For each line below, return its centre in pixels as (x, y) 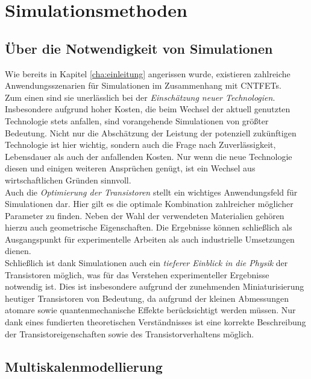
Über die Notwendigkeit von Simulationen (139, 48)
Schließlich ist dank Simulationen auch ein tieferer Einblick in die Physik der (146, 263)
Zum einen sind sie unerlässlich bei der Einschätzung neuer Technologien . (140, 97)
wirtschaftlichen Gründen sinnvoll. (68, 180)
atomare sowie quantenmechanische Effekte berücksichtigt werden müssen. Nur (150, 310)
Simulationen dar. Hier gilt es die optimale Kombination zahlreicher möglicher (149, 204)
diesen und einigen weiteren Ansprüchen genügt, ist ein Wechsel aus (130, 168)
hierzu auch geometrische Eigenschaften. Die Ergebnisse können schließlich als (149, 227)
